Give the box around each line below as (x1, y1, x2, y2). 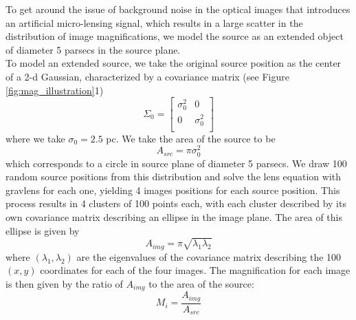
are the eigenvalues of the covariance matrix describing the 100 (76, 249, 342, 264)
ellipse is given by (5, 223, 80, 237)
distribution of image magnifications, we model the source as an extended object (5, 29, 344, 43)
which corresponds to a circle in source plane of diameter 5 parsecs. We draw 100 (5, 156, 347, 170)
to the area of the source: (148, 276, 254, 290)
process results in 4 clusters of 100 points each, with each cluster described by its (5, 196, 346, 211)
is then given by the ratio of (5, 276, 123, 290)
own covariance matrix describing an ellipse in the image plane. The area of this (5, 209, 342, 224)
